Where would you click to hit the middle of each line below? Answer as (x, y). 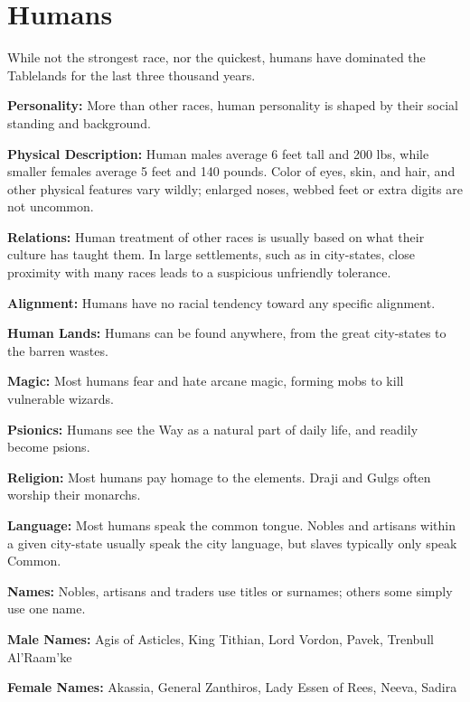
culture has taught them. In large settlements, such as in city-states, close (211, 254)
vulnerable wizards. (61, 399)
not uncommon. (51, 206)
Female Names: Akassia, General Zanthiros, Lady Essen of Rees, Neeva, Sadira (232, 687)
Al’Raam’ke (40, 656)
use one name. (47, 608)
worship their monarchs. (74, 495)
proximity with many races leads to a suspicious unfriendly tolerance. (199, 272)
